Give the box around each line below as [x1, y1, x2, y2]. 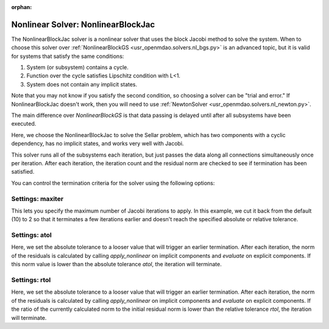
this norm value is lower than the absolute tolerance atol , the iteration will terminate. [11, 261, 222, 268]
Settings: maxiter [11, 194, 64, 203]
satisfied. [11, 168, 35, 175]
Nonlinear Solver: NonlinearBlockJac [11, 19, 155, 30]
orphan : [11, 4, 32, 10]
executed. [11, 120, 37, 127]
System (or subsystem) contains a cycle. [26, 64, 129, 71]
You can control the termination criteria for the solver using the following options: [11, 179, 215, 186]
